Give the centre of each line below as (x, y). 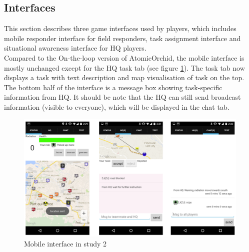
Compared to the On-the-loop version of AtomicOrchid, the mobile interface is (124, 57)
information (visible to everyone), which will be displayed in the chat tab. (117, 106)
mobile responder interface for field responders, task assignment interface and (122, 38)
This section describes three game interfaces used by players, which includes (120, 28)
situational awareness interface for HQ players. (75, 48)
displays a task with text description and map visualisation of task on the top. (124, 77)
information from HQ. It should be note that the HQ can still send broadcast (122, 97)
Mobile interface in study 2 (65, 243)
